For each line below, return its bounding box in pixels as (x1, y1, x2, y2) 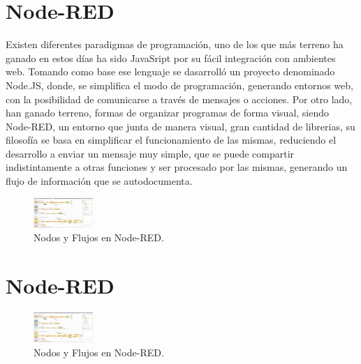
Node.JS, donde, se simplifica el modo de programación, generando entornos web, (6, 77, 353, 92)
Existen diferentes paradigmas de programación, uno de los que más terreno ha (6, 37, 344, 52)
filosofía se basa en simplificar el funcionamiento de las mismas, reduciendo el (6, 132, 337, 147)
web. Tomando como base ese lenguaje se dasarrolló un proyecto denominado (6, 64, 335, 79)
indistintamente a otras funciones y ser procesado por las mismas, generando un (6, 160, 348, 174)
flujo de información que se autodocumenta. (6, 174, 193, 188)
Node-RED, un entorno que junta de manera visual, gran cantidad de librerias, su (6, 119, 355, 133)
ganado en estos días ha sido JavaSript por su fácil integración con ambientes (6, 50, 336, 65)
